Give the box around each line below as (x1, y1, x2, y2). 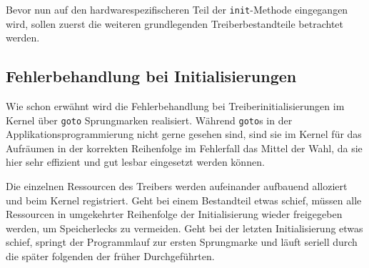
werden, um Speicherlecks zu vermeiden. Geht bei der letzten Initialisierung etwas (6, 220, 363, 235)
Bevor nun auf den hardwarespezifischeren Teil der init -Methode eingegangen (6, 2, 348, 16)
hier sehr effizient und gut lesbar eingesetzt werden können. (6, 154, 265, 169)
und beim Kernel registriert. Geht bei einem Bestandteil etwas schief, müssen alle (6, 192, 362, 207)
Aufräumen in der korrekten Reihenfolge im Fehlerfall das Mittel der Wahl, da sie (6, 140, 363, 155)
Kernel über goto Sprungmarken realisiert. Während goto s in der (6, 112, 293, 127)
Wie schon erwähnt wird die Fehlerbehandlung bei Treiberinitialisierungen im (6, 99, 345, 114)
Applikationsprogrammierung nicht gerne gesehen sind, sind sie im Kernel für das (6, 126, 362, 142)
